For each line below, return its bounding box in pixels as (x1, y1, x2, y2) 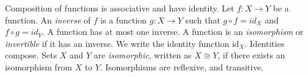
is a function (100, 13, 147, 26)
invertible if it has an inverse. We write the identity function (5, 37, 229, 49)
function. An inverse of (5, 13, 91, 26)
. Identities (244, 37, 285, 49)
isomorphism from (5, 60, 72, 73)
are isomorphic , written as (94, 49, 192, 61)
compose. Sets (5, 49, 57, 61)
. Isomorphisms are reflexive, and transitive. (100, 60, 264, 73)
